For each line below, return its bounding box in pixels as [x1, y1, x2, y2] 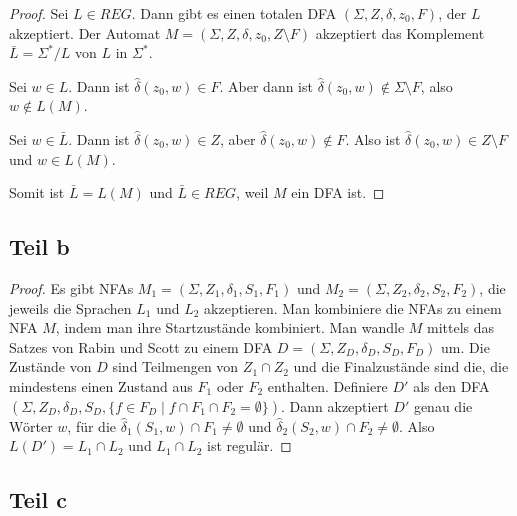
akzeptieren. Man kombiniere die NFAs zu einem [204, 297, 502, 318]
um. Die [441, 336, 490, 357]
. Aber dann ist [219, 75, 313, 96]
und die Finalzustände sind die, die [293, 356, 509, 377]
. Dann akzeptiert [281, 395, 389, 416]
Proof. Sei [9, 3, 69, 23]
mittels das [427, 317, 495, 338]
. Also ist [345, 128, 401, 149]
